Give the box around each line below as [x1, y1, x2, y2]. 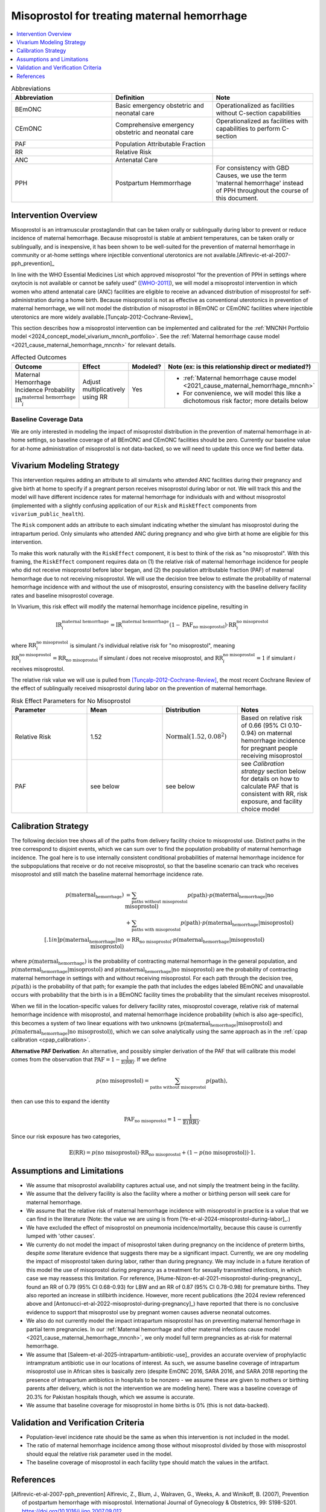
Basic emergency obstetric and [115, 102, 205, 110]
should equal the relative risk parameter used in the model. [26, 1450, 173, 1458]
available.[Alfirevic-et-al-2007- [213, 251, 291, 258]
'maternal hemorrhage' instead [216, 179, 304, 187]
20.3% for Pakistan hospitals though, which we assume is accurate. [26, 1393, 195, 1400]
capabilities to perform [216, 125, 281, 133]
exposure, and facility [240, 797, 302, 806]
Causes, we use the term [216, 171, 287, 180]
